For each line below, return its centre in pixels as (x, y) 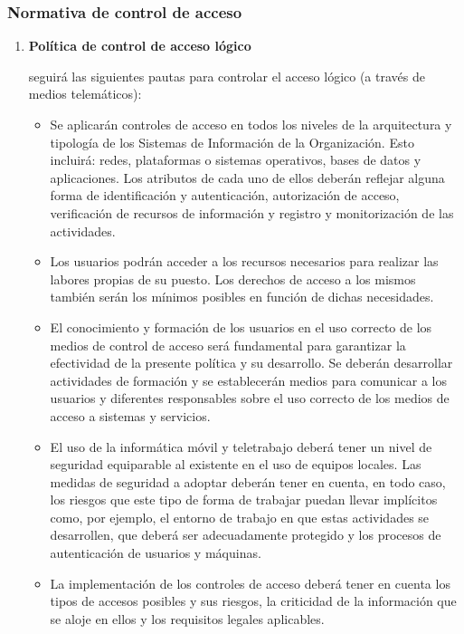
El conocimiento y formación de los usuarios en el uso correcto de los (241, 327)
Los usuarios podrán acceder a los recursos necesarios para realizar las (244, 261)
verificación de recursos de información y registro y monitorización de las (252, 212)
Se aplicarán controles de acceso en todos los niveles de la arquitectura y (251, 124)
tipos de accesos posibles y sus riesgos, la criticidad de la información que (253, 601)
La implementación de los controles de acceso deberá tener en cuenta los (250, 583)
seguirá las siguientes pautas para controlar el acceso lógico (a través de (227, 76)
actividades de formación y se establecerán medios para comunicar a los (248, 380)
